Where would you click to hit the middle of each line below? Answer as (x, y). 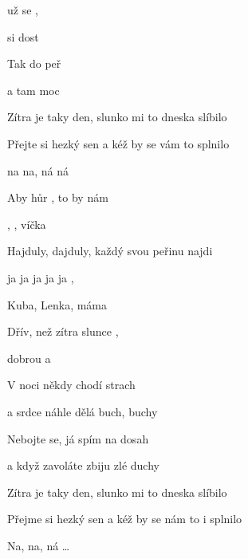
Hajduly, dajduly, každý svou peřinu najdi (110, 251)
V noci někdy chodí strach (71, 385)
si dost (23, 36)
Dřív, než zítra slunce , (63, 331)
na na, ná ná (38, 170)
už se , (23, 10)
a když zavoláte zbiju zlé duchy (83, 465)
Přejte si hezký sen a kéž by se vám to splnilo (118, 143)
